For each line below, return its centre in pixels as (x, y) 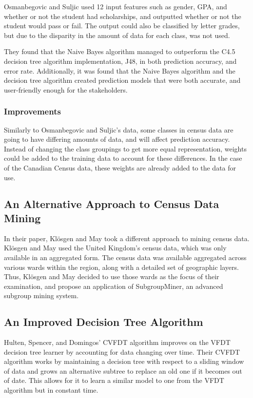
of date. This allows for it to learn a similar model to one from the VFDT (114, 380)
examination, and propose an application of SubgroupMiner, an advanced (114, 286)
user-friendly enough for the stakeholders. (66, 89)
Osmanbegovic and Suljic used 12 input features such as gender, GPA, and (116, 6)
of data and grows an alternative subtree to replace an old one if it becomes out (123, 370)
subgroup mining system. (41, 295)
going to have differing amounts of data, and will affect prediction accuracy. (117, 139)
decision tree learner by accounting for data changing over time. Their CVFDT (122, 351)
